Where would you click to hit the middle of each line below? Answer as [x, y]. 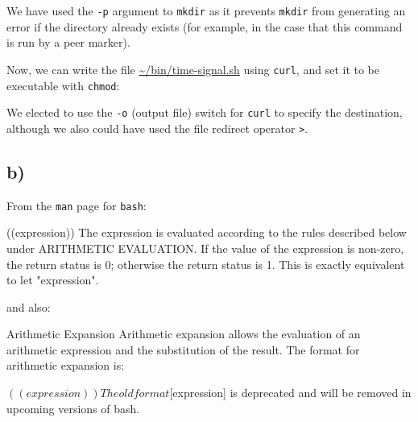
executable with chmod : [63, 85]
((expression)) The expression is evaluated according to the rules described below [207, 232]
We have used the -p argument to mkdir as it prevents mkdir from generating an [206, 10]
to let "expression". [53, 280]
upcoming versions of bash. [73, 408]
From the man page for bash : [77, 205]
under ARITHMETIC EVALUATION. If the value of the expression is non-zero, [205, 248]
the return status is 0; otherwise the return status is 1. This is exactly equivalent [206, 264]
